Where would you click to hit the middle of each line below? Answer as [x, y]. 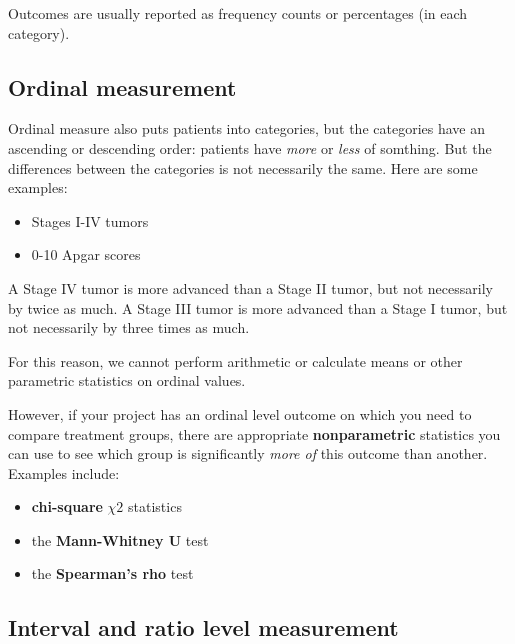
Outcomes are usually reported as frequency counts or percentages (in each [238, 13]
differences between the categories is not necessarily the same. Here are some [243, 167]
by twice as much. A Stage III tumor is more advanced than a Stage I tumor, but [258, 307]
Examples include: [64, 472]
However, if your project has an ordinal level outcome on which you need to [240, 413]
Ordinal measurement [122, 86]
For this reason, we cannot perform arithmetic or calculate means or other [235, 360]
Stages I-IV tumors [90, 220]
